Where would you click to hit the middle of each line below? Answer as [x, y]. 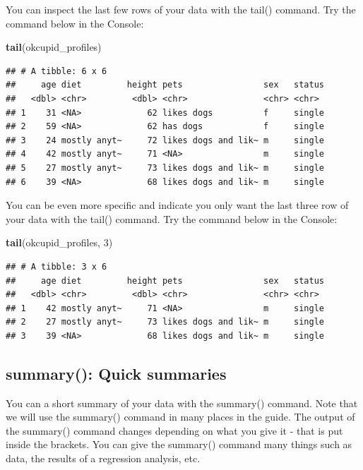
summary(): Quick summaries [116, 373]
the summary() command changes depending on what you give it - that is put [174, 430]
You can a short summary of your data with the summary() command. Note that [182, 403]
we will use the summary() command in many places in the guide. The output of [180, 417]
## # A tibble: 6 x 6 [56, 71]
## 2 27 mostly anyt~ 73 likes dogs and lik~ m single [165, 322]
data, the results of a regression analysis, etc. [103, 458]
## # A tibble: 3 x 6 [56, 266]
